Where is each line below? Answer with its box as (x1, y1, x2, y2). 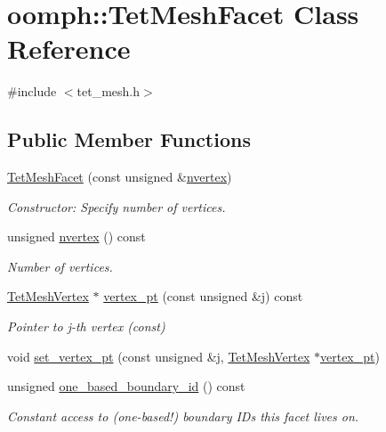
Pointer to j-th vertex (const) (7, 317, 165, 336)
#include (7, 82, 57, 101)
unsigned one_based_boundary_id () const (7, 377, 245, 395)
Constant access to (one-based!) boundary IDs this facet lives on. (7, 406, 359, 425)
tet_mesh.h (76, 82, 141, 101)
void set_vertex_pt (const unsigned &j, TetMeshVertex (7, 346, 310, 365)
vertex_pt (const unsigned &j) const (103, 287, 303, 306)
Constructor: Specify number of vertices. (7, 197, 226, 216)
